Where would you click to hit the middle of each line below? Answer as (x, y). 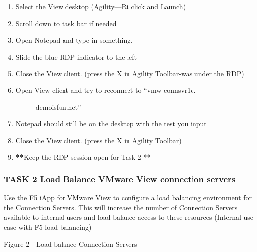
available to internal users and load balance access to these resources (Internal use (129, 217)
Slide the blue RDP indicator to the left (76, 56)
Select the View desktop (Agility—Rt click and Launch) (101, 6)
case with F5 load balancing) (48, 226)
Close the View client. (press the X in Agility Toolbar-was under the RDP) (130, 73)
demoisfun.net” (58, 107)
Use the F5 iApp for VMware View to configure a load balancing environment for (128, 198)
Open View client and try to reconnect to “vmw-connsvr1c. (106, 90)
